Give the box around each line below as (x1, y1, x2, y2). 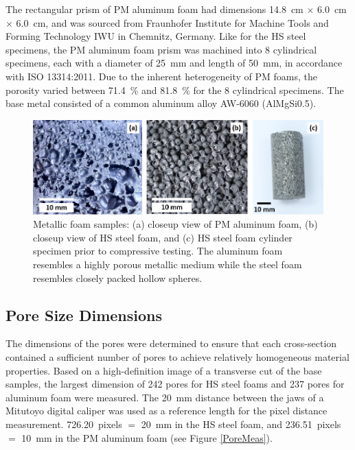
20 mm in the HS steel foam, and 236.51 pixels (141, 416, 341, 431)
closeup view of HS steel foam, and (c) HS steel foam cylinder (33, 230, 293, 244)
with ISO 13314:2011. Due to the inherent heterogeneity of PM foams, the (5, 69, 317, 83)
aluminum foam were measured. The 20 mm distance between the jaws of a (5, 390, 324, 404)
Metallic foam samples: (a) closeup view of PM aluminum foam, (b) (33, 217, 318, 231)
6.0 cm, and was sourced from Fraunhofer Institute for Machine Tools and (16, 15, 329, 29)
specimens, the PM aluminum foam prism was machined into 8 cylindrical (5, 42, 317, 56)
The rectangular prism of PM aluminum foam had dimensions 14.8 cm (5, 2, 304, 16)
